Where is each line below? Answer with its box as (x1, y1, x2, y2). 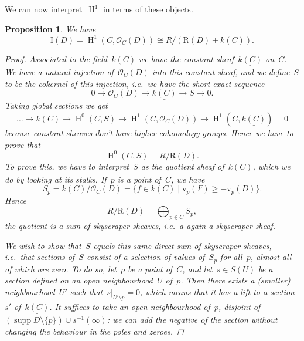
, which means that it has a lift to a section (139, 286, 295, 298)
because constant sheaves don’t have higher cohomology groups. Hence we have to (5, 126, 293, 139)
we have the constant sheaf (138, 52, 234, 65)
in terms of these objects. (103, 3, 193, 15)
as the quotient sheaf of (141, 160, 224, 172)
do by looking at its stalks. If (5, 173, 107, 185)
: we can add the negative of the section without (107, 313, 278, 326)
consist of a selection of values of (86, 251, 205, 263)
